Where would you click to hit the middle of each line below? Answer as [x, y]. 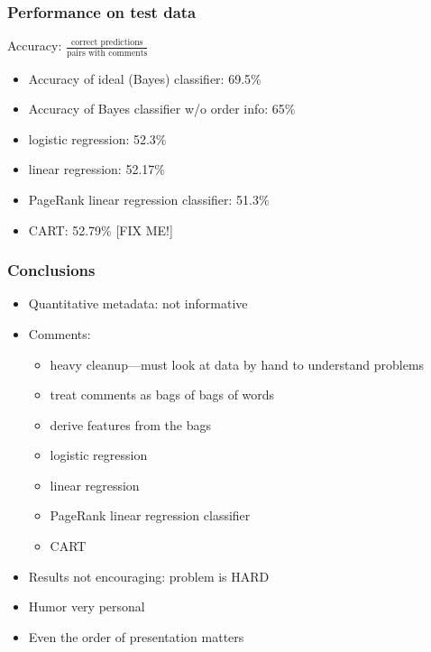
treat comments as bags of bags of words [162, 395]
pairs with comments [107, 53]
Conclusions [51, 270]
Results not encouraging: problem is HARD [149, 576]
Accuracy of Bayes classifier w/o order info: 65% [162, 109]
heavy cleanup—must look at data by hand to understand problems [237, 364]
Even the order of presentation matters [136, 636]
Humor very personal [87, 606]
